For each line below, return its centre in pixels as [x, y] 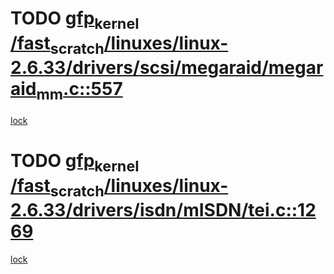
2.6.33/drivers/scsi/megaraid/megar [167, 68]
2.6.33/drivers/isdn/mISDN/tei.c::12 [163, 210]
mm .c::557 [79, 91]
